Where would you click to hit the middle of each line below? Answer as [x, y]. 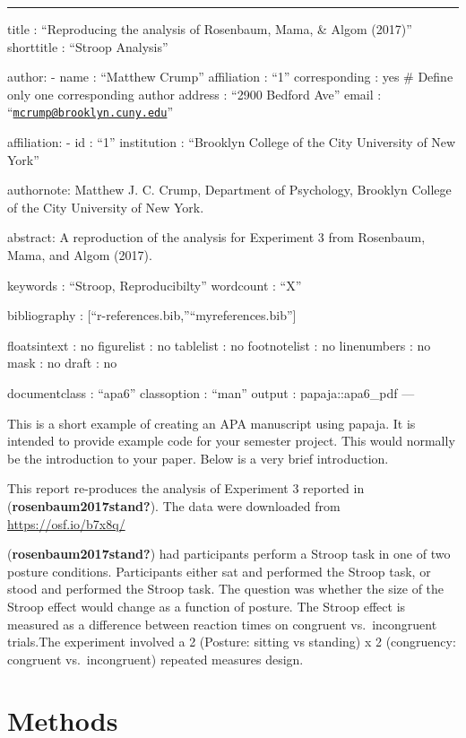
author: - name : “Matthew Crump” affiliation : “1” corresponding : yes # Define [230, 77]
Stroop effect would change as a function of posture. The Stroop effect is [207, 606]
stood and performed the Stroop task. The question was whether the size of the [226, 589]
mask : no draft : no [62, 363]
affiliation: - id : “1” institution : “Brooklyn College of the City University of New [232, 142]
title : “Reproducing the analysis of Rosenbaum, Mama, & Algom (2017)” [210, 29]
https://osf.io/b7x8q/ [66, 523]
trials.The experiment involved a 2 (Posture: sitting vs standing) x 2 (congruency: [232, 642]
